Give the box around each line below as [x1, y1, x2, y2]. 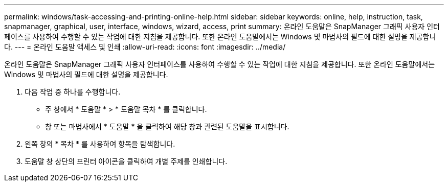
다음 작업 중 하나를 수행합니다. [25, 87, 121, 96]
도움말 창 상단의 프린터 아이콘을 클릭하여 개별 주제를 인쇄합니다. [25, 157, 228, 166]
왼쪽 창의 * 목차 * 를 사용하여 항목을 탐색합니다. [25, 139, 175, 148]
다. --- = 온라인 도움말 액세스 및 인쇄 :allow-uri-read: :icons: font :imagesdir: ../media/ [4, 42, 286, 51]
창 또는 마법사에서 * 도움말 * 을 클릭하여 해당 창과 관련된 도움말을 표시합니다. [45, 122, 289, 131]
